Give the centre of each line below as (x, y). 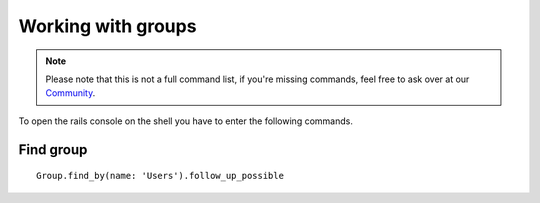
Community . (70, 93)
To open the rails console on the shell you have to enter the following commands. (186, 121)
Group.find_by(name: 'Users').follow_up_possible (160, 176)
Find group (53, 149)
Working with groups (107, 26)
